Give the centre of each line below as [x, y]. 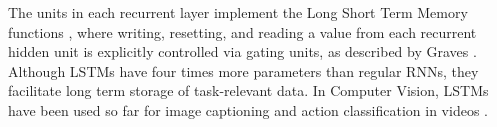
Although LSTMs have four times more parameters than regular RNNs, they [243, 70]
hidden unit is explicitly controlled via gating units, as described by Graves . [242, 51]
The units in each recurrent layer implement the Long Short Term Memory [238, 12]
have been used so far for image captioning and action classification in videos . [248, 109]
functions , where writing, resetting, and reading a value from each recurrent [242, 31]
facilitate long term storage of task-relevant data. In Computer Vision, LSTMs [248, 90]
